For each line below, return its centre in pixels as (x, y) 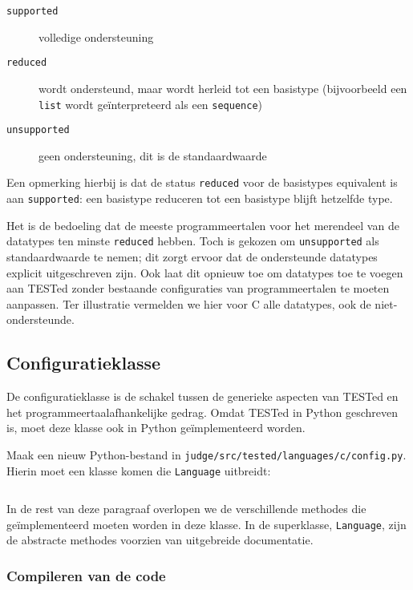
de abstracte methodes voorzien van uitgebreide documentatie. (160, 540)
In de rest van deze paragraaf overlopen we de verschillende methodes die (186, 509)
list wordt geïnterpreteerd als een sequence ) (151, 104)
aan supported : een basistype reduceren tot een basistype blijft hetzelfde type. (200, 198)
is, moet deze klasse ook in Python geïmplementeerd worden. (156, 428)
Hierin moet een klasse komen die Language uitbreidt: (139, 470)
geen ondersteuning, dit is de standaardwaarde (153, 155)
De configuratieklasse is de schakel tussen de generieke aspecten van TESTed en (202, 396)
